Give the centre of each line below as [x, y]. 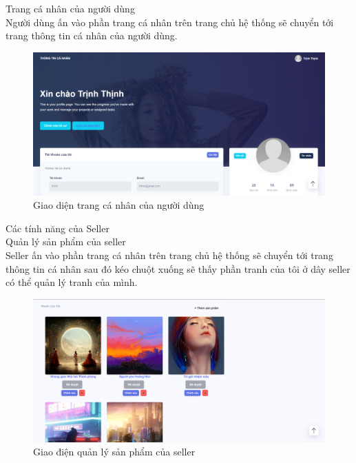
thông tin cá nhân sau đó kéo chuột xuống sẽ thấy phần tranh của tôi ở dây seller [178, 268]
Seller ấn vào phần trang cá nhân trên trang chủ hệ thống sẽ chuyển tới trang [169, 255]
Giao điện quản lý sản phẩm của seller [114, 452]
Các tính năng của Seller [57, 228]
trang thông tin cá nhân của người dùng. [92, 35]
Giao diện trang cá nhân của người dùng [119, 205]
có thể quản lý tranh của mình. [72, 282]
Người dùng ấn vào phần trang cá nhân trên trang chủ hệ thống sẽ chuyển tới [170, 22]
